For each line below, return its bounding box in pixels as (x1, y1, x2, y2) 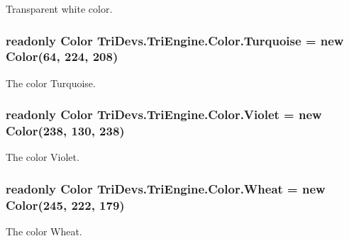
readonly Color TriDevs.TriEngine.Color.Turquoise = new (6, 31, 344, 49)
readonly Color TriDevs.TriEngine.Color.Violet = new (6, 106, 322, 123)
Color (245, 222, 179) (6, 196, 125, 213)
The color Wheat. (6, 224, 82, 239)
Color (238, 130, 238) (6, 122, 125, 140)
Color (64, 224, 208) (6, 47, 118, 65)
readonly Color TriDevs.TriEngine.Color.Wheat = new (6, 179, 326, 197)
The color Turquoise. (6, 75, 96, 90)
